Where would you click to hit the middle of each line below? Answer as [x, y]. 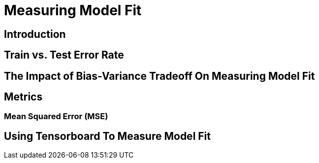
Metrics [23, 97]
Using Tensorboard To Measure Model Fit [107, 136]
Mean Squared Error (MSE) [56, 116]
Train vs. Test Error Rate [64, 55]
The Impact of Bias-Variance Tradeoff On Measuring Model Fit [159, 76]
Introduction [35, 34]
